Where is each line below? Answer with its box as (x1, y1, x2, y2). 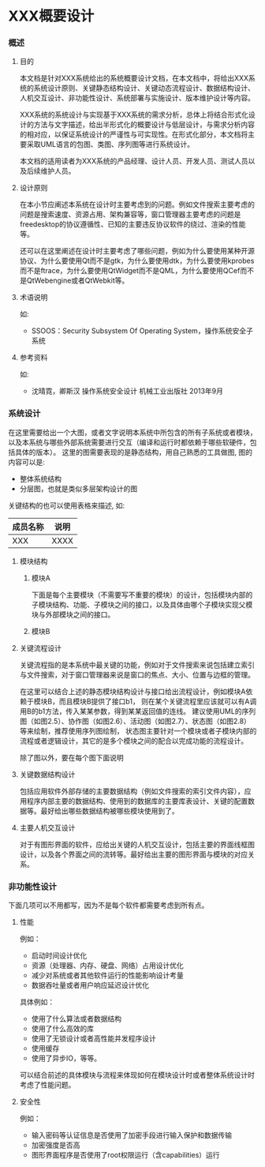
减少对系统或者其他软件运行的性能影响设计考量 (31, 970, 184, 980)
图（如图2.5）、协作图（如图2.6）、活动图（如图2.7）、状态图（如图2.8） (19, 716, 251, 726)
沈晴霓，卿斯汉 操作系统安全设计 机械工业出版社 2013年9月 (31, 386, 223, 396)
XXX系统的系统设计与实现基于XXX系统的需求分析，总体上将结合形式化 (19, 110, 249, 119)
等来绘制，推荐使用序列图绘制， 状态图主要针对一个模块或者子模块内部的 (19, 726, 257, 735)
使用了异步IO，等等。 (31, 1053, 102, 1063)
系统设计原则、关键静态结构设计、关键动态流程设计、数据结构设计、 (33, 84, 255, 93)
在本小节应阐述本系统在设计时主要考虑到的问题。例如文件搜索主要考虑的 (19, 200, 255, 209)
